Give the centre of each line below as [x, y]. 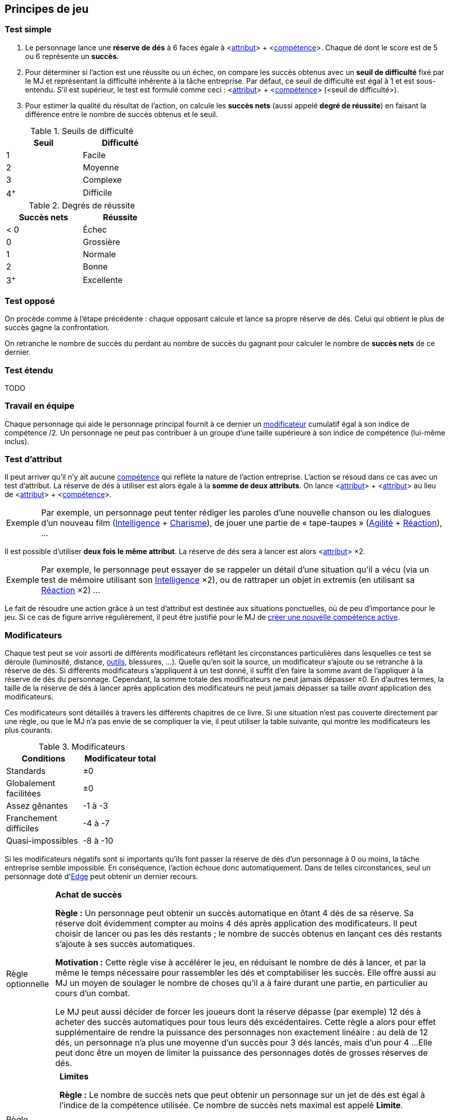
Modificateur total [120, 759]
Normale [99, 254]
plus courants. [29, 730]
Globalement [31, 783]
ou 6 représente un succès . [72, 56]
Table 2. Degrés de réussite [82, 206]
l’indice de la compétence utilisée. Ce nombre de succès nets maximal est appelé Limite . [231, 1105]
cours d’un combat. [93, 993]
